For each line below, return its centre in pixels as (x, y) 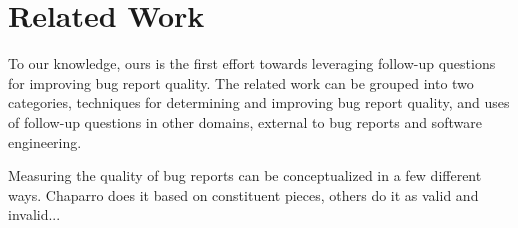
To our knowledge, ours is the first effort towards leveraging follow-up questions (252, 63)
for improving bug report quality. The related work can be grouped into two (241, 82)
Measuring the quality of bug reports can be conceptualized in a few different (245, 175)
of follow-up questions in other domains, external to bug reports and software (245, 121)
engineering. (45, 141)
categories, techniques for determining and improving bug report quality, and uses (259, 102)
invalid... (34, 214)
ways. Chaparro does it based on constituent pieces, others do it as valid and (243, 194)
